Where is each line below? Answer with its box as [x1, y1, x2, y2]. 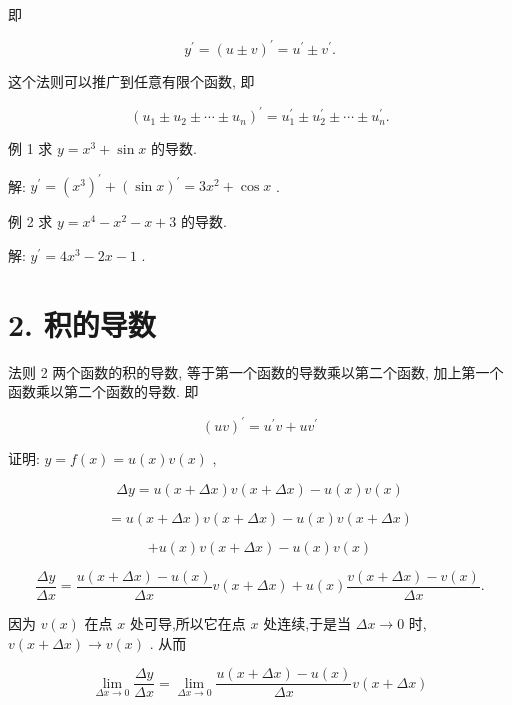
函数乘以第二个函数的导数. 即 [8, 381, 199, 402]
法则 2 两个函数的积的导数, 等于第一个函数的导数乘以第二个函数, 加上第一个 [8, 361, 504, 382]
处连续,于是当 [263, 612, 352, 633]
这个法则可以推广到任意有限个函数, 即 [8, 71, 255, 92]
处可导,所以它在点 [129, 612, 246, 633]
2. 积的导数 [8, 303, 156, 344]
